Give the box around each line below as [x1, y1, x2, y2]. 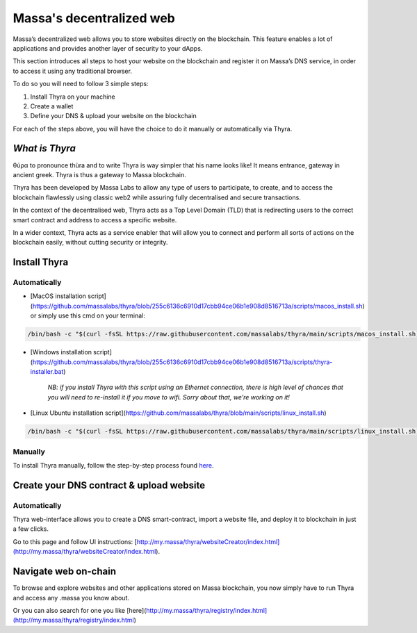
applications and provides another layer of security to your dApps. [13, 44, 203, 52]
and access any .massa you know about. [13, 593, 130, 602]
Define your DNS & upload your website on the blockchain [30, 112, 197, 120]
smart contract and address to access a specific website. [13, 215, 177, 224]
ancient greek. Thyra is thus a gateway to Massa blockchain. [13, 170, 187, 179]
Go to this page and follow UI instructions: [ [13, 537, 137, 545]
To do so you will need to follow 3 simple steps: [13, 80, 149, 88]
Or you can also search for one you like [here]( [13, 606, 147, 614]
